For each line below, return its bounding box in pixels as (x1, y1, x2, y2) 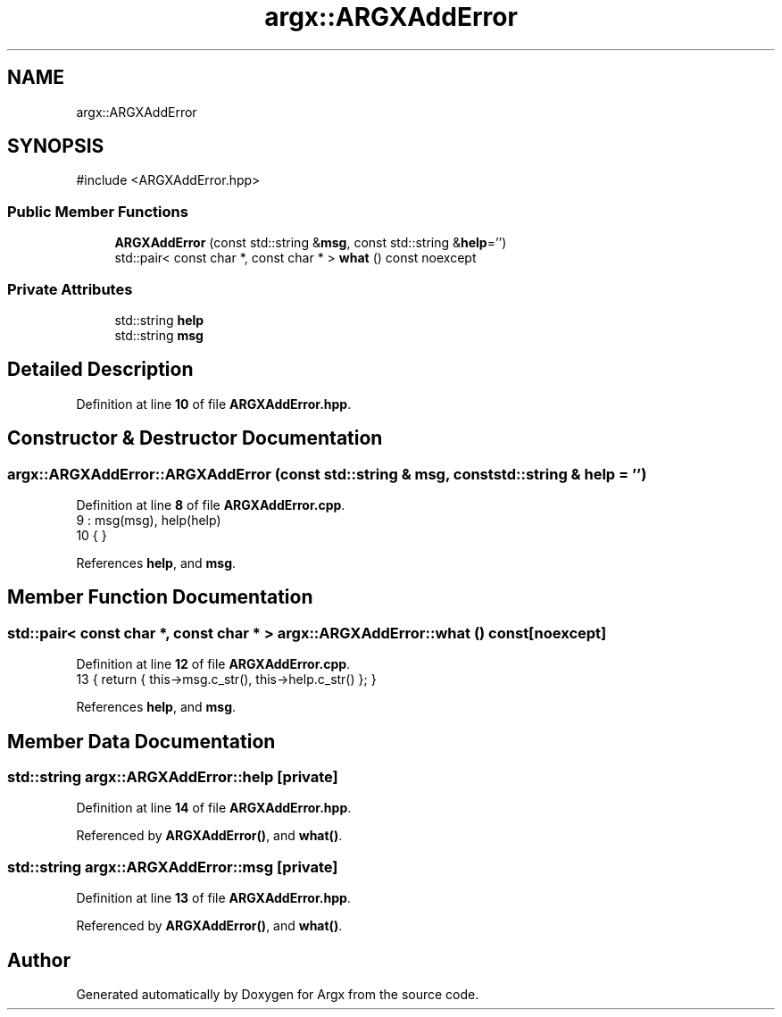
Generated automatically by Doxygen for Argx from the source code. (76, 987, 479, 1003)
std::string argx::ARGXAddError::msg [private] (7, 857, 338, 876)
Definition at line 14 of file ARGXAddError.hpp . (76, 800, 352, 816)
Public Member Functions (7, 202, 188, 221)
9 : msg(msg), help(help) (76, 513, 221, 528)
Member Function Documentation (7, 586, 313, 609)
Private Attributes (7, 279, 133, 298)
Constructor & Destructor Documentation (7, 427, 383, 450)
